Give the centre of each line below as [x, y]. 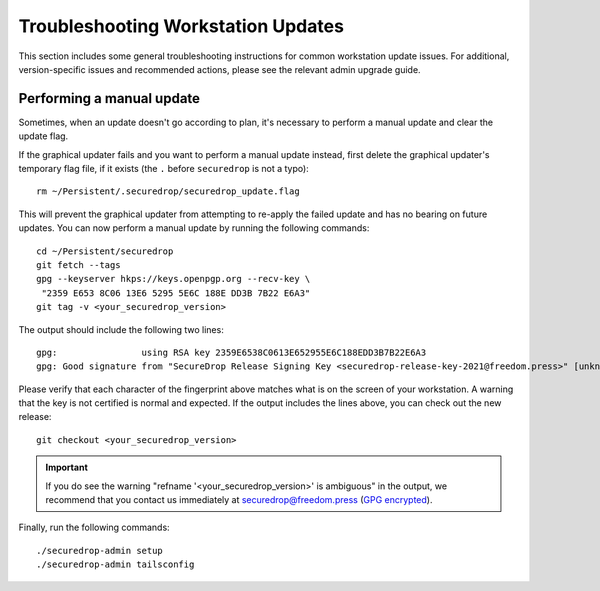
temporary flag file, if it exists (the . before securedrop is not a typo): [163, 169]
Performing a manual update [109, 98]
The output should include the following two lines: [121, 329]
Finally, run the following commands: [94, 527]
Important [67, 467]
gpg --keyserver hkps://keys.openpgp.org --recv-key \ [173, 279]
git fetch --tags [78, 264]
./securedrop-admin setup [100, 550]
